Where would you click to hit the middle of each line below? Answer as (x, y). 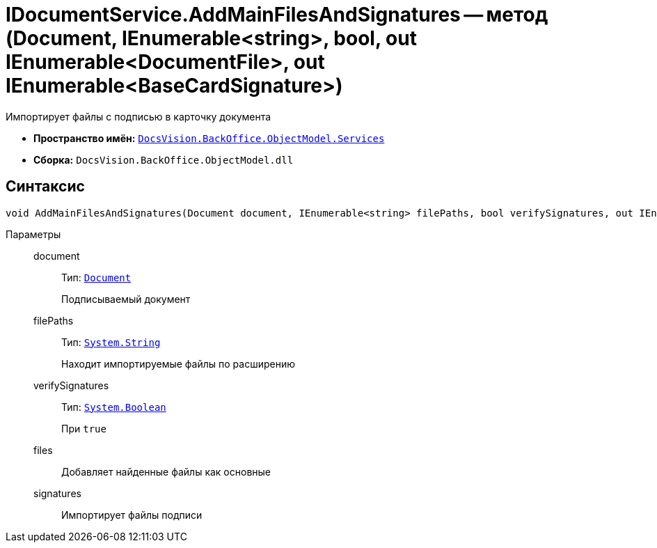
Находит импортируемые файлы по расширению (178, 363)
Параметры (33, 234)
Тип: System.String (111, 342)
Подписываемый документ (126, 299)
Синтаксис (45, 187)
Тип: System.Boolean (114, 407)
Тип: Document (96, 277)
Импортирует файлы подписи (132, 515)
